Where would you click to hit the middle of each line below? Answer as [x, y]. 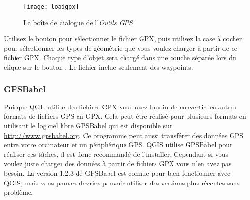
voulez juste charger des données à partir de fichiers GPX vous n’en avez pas [118, 163]
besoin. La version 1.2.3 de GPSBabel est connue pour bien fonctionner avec [117, 173]
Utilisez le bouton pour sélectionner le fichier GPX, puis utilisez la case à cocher [123, 38]
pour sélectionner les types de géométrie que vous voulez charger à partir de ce [121, 48]
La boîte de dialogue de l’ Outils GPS [78, 22]
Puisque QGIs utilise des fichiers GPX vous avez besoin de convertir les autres [120, 106]
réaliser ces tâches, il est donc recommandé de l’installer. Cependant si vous [116, 154]
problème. [18, 192]
